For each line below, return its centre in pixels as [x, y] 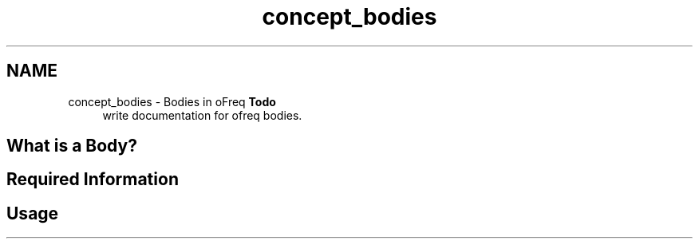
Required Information [93, 180]
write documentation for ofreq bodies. [202, 115]
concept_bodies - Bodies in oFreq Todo [172, 101]
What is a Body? [72, 146]
